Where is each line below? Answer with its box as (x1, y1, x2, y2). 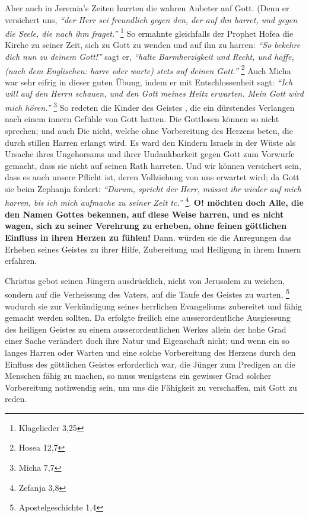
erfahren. (5, 254, 37, 267)
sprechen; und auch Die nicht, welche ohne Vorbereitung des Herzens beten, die (5, 124, 293, 136)
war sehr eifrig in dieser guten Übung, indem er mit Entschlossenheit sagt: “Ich (5, 75, 293, 88)
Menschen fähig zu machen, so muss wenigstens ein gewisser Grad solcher (5, 369, 272, 382)
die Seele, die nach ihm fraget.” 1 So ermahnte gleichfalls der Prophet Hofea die (5, 25, 294, 39)
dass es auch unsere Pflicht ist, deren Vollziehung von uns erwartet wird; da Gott (5, 171, 300, 183)
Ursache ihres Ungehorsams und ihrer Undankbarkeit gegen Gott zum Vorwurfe (5, 148, 295, 160)
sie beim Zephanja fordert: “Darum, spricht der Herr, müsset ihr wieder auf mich (5, 182, 301, 194)
